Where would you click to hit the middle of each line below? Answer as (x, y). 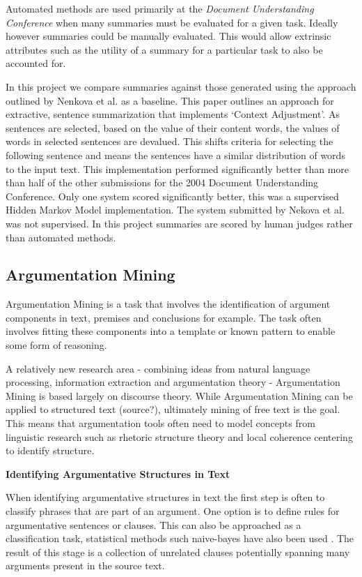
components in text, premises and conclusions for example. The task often (164, 317)
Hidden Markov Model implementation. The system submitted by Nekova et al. (175, 210)
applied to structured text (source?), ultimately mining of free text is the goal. (173, 409)
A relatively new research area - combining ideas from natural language (158, 368)
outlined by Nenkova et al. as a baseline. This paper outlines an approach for (170, 100)
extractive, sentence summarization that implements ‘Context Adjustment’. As (173, 114)
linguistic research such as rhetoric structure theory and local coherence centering (179, 436)
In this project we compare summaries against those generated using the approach (181, 86)
